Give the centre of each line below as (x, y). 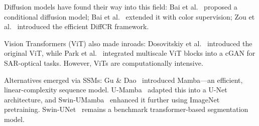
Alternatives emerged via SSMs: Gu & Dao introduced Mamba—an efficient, (123, 80)
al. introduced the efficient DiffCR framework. (77, 26)
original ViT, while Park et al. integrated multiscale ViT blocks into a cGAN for (130, 53)
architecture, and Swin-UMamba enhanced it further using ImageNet (112, 99)
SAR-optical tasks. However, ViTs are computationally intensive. (104, 62)
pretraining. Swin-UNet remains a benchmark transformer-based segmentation (126, 109)
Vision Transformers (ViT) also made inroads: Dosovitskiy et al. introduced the (128, 43)
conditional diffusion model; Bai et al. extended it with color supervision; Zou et (129, 16)
